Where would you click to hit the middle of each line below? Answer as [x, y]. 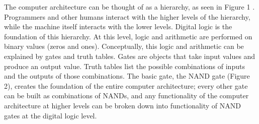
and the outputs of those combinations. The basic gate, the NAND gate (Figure [127, 76]
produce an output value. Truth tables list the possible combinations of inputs [124, 66]
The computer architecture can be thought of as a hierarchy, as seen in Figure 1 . [129, 7]
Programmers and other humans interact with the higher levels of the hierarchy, [127, 16]
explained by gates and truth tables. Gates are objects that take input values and [130, 56]
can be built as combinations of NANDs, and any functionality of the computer [126, 96]
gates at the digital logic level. [51, 115]
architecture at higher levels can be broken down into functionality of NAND [123, 105]
